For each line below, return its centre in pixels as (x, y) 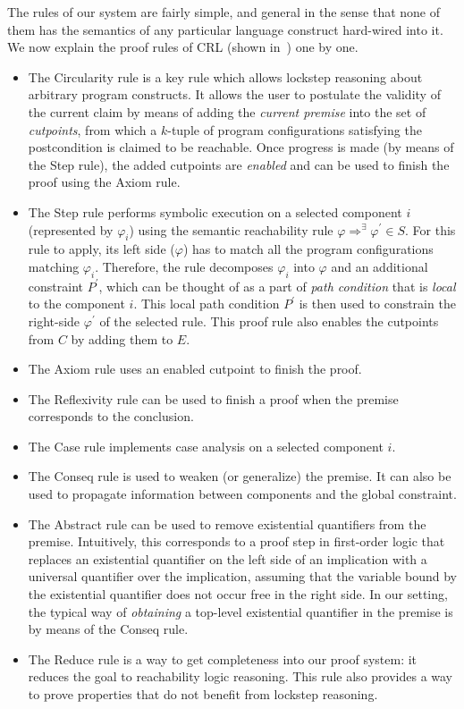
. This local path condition (207, 304)
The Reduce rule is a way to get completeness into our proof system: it (223, 658)
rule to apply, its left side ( (101, 249)
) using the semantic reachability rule (231, 229)
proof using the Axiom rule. (104, 182)
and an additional (380, 266)
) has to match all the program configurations (308, 249)
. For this (430, 229)
